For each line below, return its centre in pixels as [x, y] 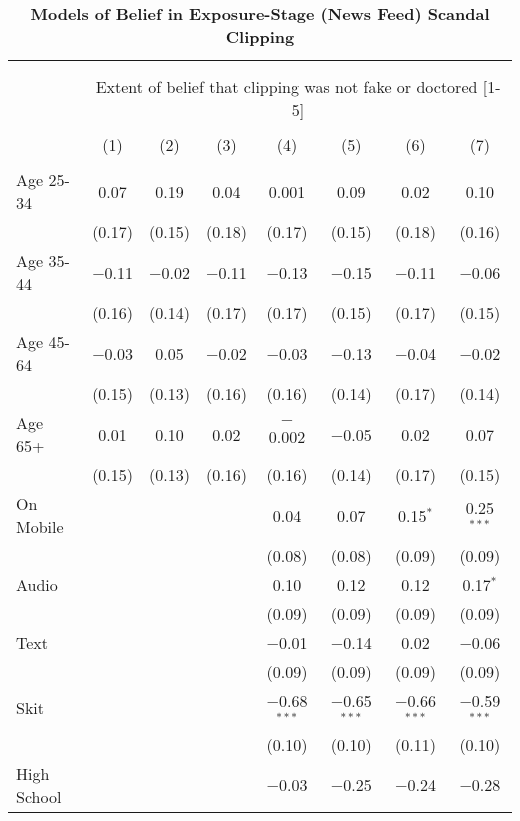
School [39, 796]
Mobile [40, 526]
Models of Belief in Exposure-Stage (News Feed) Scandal [260, 13]
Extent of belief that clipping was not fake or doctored [286, 86]
